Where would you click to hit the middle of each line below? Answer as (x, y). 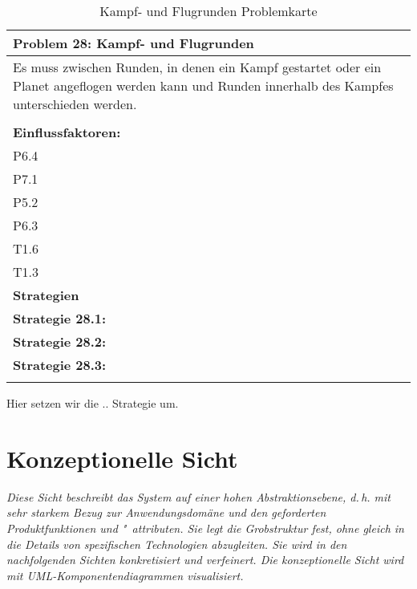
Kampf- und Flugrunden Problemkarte (208, 11)
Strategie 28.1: (60, 318)
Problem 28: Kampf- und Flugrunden (134, 43)
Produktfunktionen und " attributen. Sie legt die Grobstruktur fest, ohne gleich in (205, 528)
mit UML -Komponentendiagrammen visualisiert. (125, 575)
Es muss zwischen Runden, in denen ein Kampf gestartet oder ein (197, 67)
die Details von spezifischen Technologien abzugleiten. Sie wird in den (177, 544)
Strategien (46, 295)
